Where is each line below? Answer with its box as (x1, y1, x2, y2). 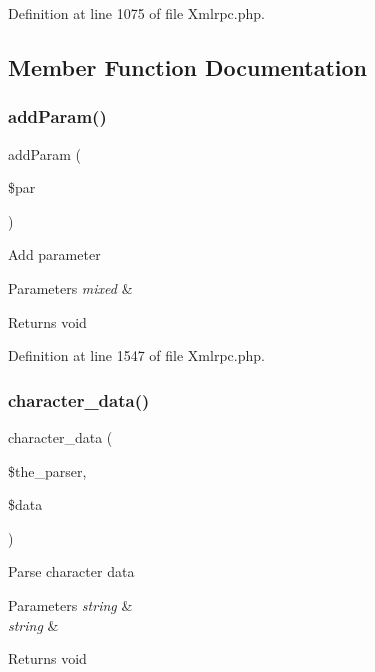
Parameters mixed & (8, 277, 133, 298)
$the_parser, (8, 460, 87, 481)
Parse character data (8, 561, 135, 582)
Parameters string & (8, 594, 133, 615)
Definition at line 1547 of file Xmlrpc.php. (8, 345, 265, 366)
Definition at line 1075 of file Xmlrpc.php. (8, 3, 265, 23)
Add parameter (8, 244, 101, 265)
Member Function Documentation (8, 51, 368, 82)
